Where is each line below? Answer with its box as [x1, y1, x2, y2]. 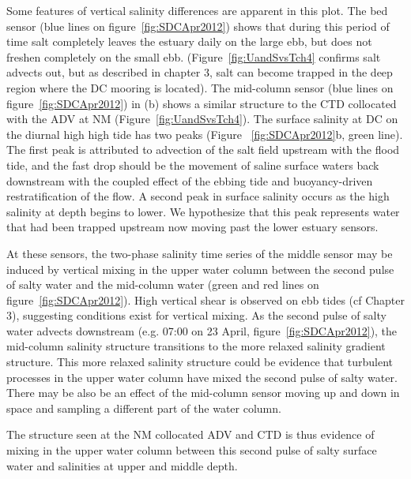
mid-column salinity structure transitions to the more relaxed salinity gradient [6, 338, 386, 354]
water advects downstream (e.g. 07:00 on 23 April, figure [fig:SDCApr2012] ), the [6, 322, 398, 339]
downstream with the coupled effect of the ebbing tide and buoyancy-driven [6, 172, 373, 189]
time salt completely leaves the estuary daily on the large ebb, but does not [6, 33, 372, 50]
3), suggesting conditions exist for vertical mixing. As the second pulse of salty [6, 307, 386, 324]
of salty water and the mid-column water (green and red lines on [6, 276, 319, 293]
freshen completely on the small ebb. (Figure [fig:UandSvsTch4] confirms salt [6, 48, 381, 65]
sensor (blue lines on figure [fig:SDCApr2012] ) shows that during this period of [6, 17, 390, 34]
